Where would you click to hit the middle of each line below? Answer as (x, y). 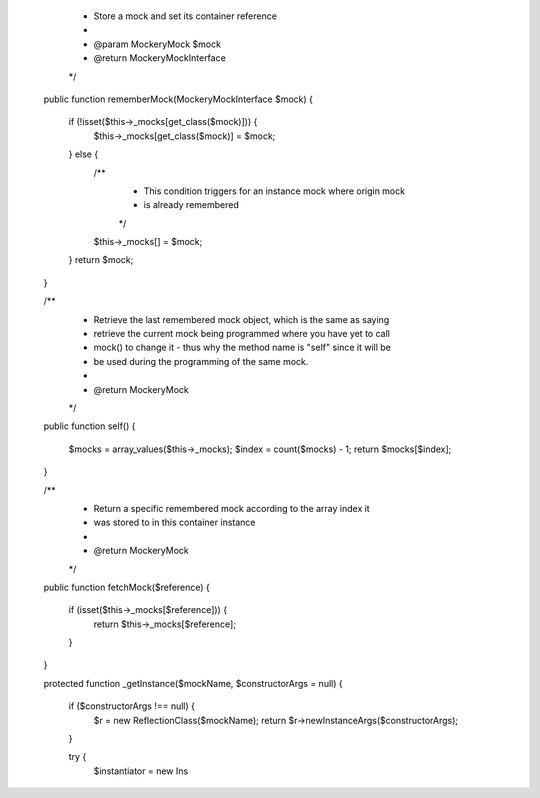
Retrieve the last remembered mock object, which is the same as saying (241, 319)
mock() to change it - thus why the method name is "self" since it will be (242, 347)
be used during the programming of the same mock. (201, 361)
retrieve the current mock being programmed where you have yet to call (241, 334)
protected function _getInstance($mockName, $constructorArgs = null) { (193, 683)
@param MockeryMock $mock (157, 44)
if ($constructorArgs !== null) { (131, 706)
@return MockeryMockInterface (160, 58)
